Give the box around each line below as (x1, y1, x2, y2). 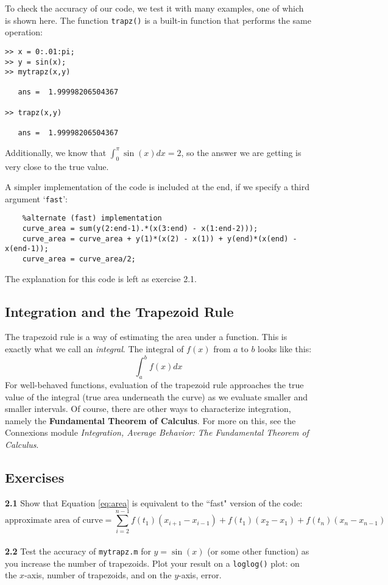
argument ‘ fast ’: (5, 192, 68, 205)
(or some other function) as (207, 545, 309, 558)
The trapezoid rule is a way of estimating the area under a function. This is (5, 330, 287, 343)
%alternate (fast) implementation (22, 214, 162, 223)
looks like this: (258, 342, 312, 355)
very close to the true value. (5, 160, 109, 172)
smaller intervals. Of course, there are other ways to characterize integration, (5, 402, 291, 415)
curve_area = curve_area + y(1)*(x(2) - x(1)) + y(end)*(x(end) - (22, 234, 297, 243)
